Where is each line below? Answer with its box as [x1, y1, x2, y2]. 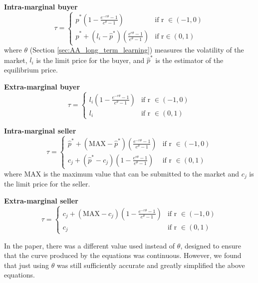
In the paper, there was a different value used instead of [4, 240, 175, 250]
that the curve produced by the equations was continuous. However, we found [4, 250, 242, 260]
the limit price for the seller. [4, 178, 90, 189]
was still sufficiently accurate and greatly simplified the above [56, 259, 245, 270]
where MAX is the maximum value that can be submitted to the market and [4, 168, 240, 178]
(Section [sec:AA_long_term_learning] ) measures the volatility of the [29, 44, 244, 55]
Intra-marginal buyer [4, 1, 78, 11]
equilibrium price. [4, 64, 58, 75]
